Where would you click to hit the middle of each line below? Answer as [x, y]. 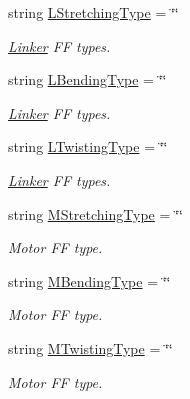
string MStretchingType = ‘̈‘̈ [95, 213]
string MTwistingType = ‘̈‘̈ [90, 347]
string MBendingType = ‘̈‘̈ [89, 280]
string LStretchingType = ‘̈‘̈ [93, 12]
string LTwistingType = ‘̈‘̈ [88, 146]
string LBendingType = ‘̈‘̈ [87, 79]
